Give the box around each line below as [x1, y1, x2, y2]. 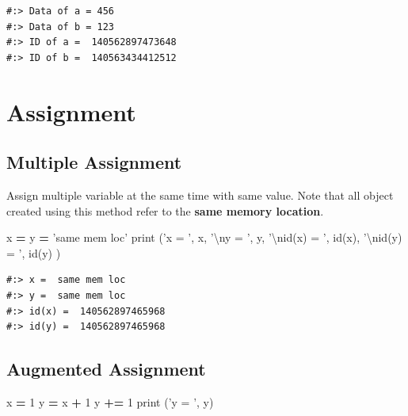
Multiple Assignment [6, 150, 182, 174]
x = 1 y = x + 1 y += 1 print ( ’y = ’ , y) [6, 393, 214, 410]
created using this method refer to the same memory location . [6, 202, 324, 219]
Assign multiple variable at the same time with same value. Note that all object [6, 186, 394, 203]
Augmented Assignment [6, 357, 206, 381]
